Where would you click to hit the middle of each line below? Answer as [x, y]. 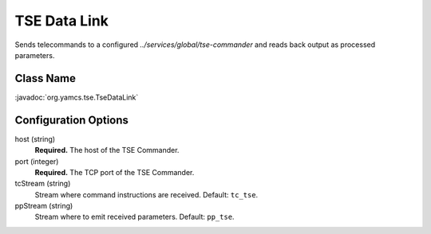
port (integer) [37, 161]
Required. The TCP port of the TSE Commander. [115, 172]
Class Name [45, 78]
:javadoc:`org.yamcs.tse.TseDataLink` [77, 97]
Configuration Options [72, 120]
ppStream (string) [44, 206]
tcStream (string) [43, 184]
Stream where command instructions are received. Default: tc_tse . [146, 194]
